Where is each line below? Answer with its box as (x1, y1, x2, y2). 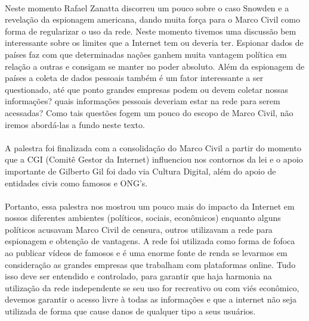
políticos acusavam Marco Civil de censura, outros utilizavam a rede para (5, 223, 273, 235)
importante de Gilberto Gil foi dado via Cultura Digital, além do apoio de (5, 164, 276, 177)
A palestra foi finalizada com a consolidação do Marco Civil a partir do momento (5, 141, 301, 154)
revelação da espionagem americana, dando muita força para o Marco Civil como (5, 13, 300, 26)
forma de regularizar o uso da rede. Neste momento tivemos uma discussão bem (5, 24, 296, 37)
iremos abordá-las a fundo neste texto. (5, 118, 145, 130)
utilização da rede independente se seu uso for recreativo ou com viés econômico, (5, 281, 299, 294)
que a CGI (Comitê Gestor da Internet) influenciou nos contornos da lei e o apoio (5, 153, 303, 166)
